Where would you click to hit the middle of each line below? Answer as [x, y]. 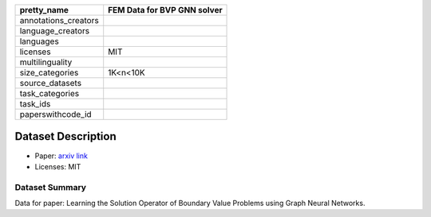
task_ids [35, 104]
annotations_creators [59, 20]
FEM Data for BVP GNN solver [165, 10]
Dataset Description [65, 136]
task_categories [49, 93]
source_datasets [51, 83]
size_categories [49, 73]
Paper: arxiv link [61, 156]
